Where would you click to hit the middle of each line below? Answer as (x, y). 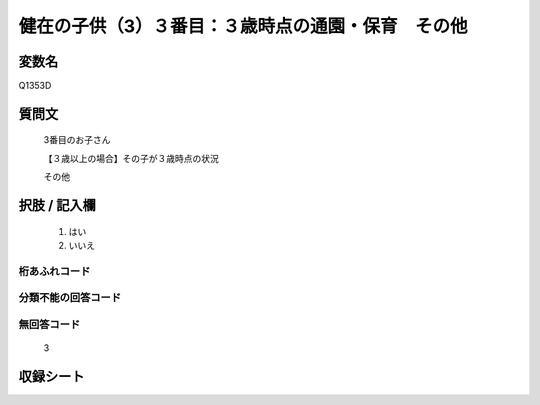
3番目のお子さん (77, 140)
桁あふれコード (54, 271)
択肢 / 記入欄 (57, 205)
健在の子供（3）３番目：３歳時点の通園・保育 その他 (243, 26)
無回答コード (49, 324)
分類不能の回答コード (70, 298)
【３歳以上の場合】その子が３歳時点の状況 (131, 158)
